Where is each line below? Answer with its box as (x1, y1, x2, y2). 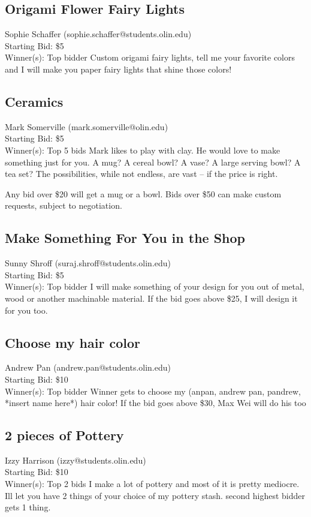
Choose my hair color (5, 333, 140, 351)
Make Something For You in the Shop (5, 229, 246, 247)
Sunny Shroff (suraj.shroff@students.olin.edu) (5, 257, 171, 269)
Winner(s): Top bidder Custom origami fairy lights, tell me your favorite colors (5, 51, 295, 64)
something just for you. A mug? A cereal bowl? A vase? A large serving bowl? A (5, 155, 301, 168)
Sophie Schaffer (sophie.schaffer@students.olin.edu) (5, 28, 192, 40)
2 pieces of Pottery (5, 426, 124, 444)
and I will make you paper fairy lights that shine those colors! (5, 62, 232, 75)
